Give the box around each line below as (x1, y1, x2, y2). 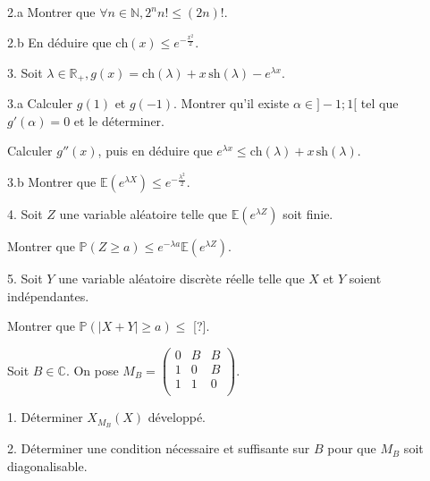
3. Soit (7, 63, 43, 81)
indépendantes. (7, 286, 89, 305)
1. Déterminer (7, 408, 83, 426)
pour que (327, 439, 376, 458)
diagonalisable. (7, 456, 88, 475)
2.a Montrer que (7, 3, 96, 21)
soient (349, 269, 382, 288)
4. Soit (7, 205, 43, 224)
